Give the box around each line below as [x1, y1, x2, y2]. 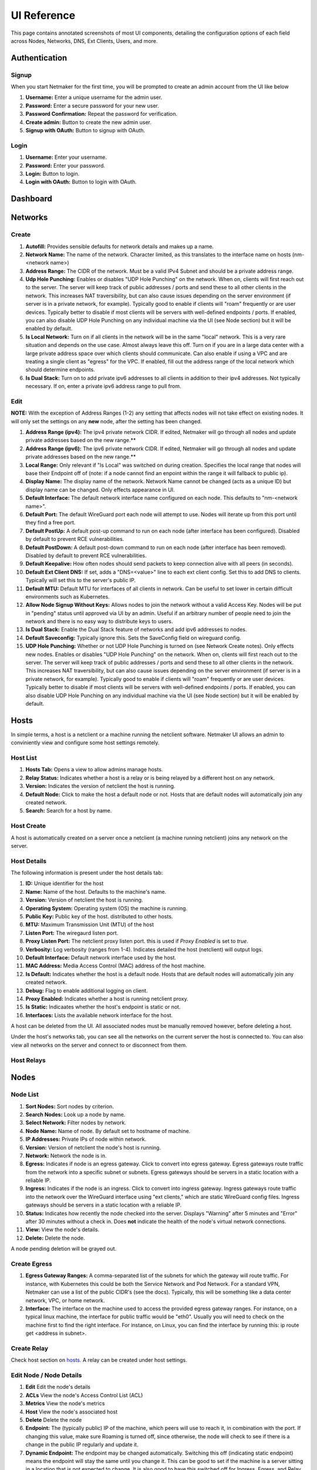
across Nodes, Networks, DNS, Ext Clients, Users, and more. [11, 37, 158, 44]
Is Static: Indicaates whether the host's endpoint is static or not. [25, 1003, 181, 1011]
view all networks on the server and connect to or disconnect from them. [11, 1041, 187, 1048]
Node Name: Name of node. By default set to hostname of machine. [25, 1127, 191, 1134]
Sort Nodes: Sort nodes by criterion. [25, 1102, 114, 1110]
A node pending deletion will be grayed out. [11, 1245, 117, 1252]
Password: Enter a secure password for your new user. [25, 102, 160, 109]
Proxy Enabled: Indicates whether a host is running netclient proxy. [25, 995, 189, 1002]
